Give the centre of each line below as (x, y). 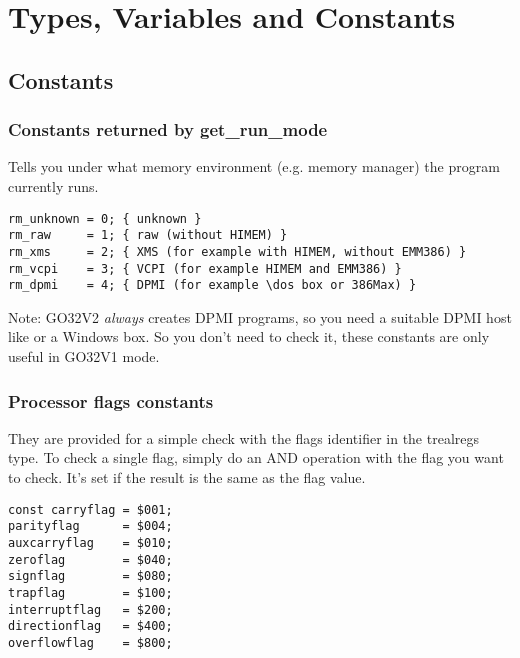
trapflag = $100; (90, 592)
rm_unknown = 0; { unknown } (105, 218)
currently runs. (53, 185)
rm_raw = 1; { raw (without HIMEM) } (148, 235)
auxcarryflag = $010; (90, 542)
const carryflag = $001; (90, 509)
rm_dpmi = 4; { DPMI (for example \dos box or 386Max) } (212, 285)
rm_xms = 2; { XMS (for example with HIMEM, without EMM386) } (237, 251)
